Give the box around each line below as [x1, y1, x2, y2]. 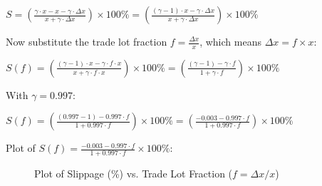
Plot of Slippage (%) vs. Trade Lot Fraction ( [34, 166, 233, 181]
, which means [199, 34, 261, 48]
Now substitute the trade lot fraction [6, 34, 167, 48]
